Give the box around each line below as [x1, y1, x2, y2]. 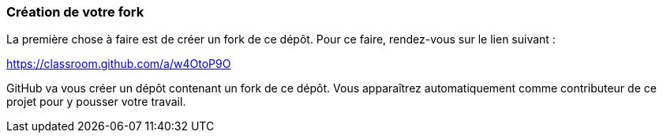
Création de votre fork [6, 4, 144, 20]
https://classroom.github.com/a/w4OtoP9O [6, 57, 231, 71]
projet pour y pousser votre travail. [6, 95, 186, 109]
